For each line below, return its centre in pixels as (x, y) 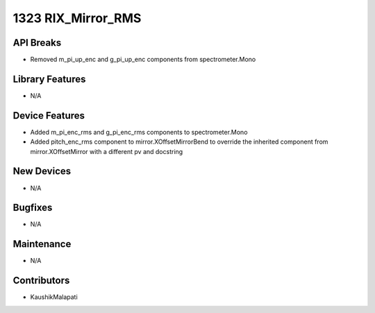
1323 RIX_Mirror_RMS (77, 18)
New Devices (42, 171)
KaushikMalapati (54, 297)
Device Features (49, 116)
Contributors (41, 281)
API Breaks (37, 43)
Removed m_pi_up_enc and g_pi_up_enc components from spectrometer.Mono (143, 60)
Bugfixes (33, 208)
